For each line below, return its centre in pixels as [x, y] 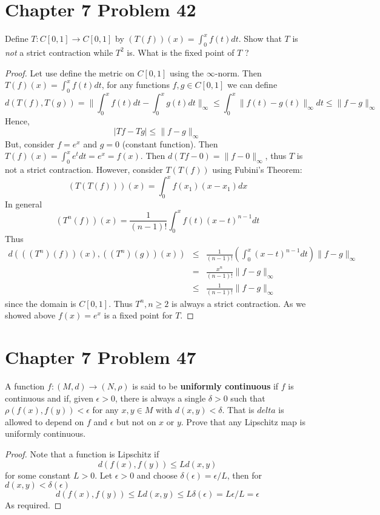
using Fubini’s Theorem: [257, 169]
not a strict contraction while [59, 52]
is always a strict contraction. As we [239, 303]
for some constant [38, 475]
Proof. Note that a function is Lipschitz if [82, 453]
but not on [136, 421]
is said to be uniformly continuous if [205, 385]
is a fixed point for [138, 315]
